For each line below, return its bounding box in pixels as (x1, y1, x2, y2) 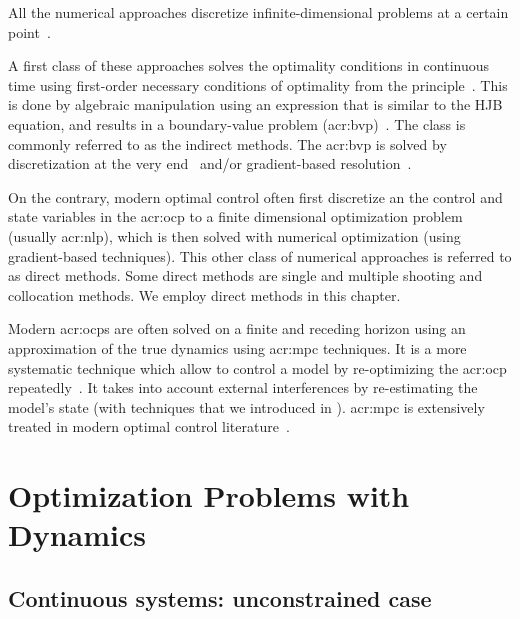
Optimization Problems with (8, 475, 410, 516)
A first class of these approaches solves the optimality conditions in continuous (8, 55, 490, 76)
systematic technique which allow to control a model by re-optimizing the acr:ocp (8, 357, 507, 378)
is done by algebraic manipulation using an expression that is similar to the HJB (8, 94, 503, 115)
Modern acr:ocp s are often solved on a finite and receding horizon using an (8, 318, 466, 339)
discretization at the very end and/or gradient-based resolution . (8, 153, 412, 174)
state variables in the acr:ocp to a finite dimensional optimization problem (8, 206, 463, 227)
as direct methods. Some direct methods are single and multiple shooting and (8, 265, 483, 286)
